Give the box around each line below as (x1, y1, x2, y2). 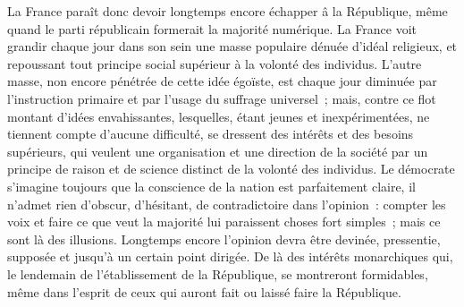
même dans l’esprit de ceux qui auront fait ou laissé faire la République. (7, 282, 401, 301)
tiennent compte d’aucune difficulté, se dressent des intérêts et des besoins (7, 124, 414, 143)
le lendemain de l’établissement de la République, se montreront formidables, (7, 264, 428, 283)
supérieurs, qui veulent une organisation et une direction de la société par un (7, 141, 428, 160)
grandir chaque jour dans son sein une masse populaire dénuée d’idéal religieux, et (7, 37, 458, 55)
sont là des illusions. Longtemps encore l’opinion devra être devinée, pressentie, (7, 229, 441, 248)
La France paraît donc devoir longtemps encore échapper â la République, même (7, 2, 448, 20)
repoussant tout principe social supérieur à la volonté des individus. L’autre (7, 54, 422, 72)
